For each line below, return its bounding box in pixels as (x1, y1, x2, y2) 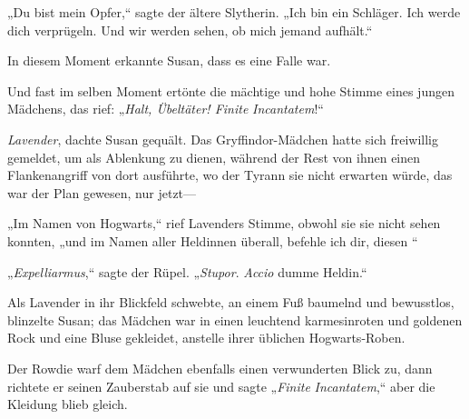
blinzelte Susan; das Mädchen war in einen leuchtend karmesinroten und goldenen (7, 310, 463, 329)
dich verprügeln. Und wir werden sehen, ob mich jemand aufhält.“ (7, 20, 373, 39)
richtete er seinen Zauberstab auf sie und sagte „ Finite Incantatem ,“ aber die (7, 376, 435, 395)
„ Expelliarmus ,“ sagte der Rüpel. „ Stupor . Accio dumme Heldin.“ (7, 262, 367, 281)
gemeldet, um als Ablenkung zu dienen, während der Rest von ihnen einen (7, 147, 421, 166)
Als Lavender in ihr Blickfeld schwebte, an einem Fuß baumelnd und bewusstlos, (7, 293, 454, 312)
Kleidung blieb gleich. (7, 394, 128, 414)
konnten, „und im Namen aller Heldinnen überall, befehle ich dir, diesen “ (7, 231, 418, 250)
